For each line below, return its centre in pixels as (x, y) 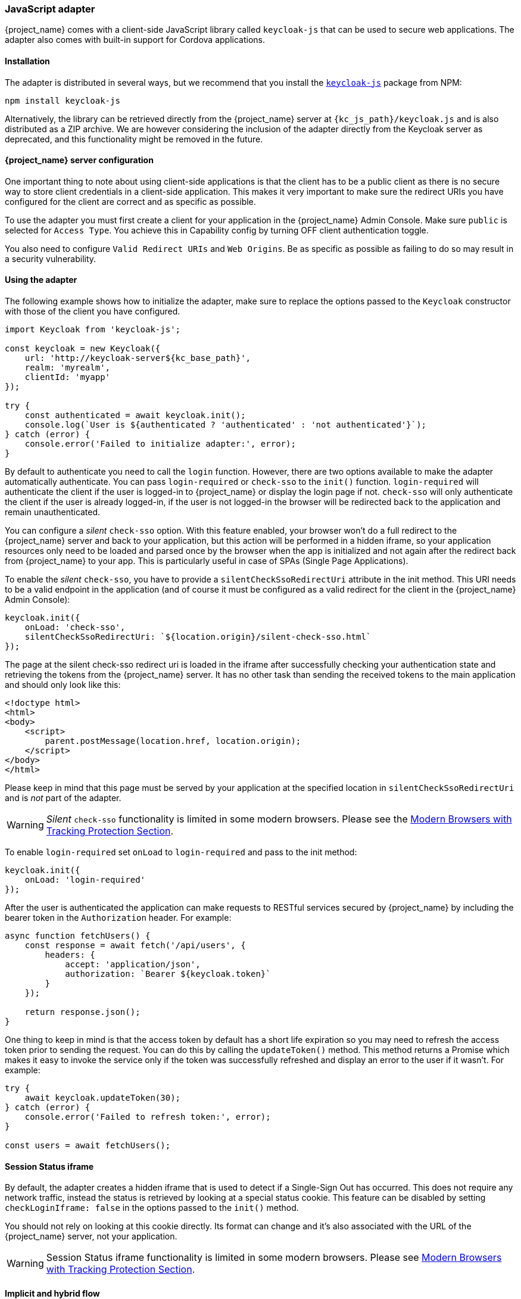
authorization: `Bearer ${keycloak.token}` (168, 974)
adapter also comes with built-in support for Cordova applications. (135, 40)
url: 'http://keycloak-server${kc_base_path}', (138, 358)
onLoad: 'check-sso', (75, 627)
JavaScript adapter (50, 9)
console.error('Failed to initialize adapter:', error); (160, 444)
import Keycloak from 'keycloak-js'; (93, 330)
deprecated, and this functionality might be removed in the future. (134, 139)
